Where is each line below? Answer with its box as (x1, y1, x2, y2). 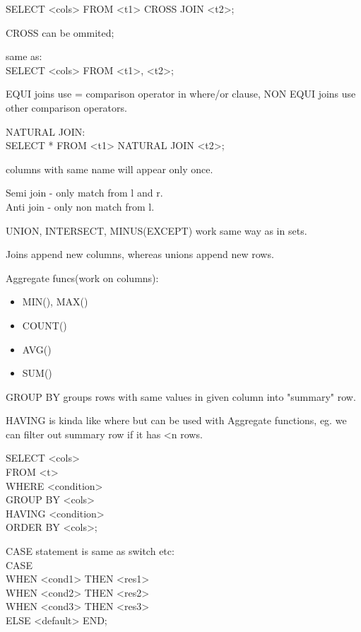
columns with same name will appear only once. (6, 161, 213, 176)
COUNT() (22, 317, 67, 332)
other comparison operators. (6, 100, 127, 115)
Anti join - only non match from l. (6, 199, 155, 213)
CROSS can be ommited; (6, 25, 114, 40)
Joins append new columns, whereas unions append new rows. (6, 247, 274, 262)
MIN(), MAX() (22, 294, 88, 309)
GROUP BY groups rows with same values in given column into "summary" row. (6, 389, 356, 404)
